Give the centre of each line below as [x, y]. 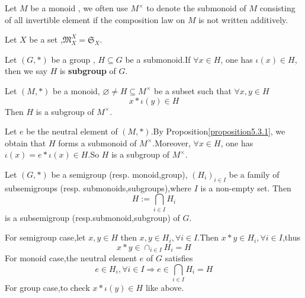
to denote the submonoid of [196, 8]
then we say [26, 71]
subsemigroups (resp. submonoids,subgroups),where [98, 188]
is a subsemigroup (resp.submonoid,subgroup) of [92, 217]
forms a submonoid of [97, 142]
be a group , [73, 59]
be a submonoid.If [158, 59]
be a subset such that [192, 90]
